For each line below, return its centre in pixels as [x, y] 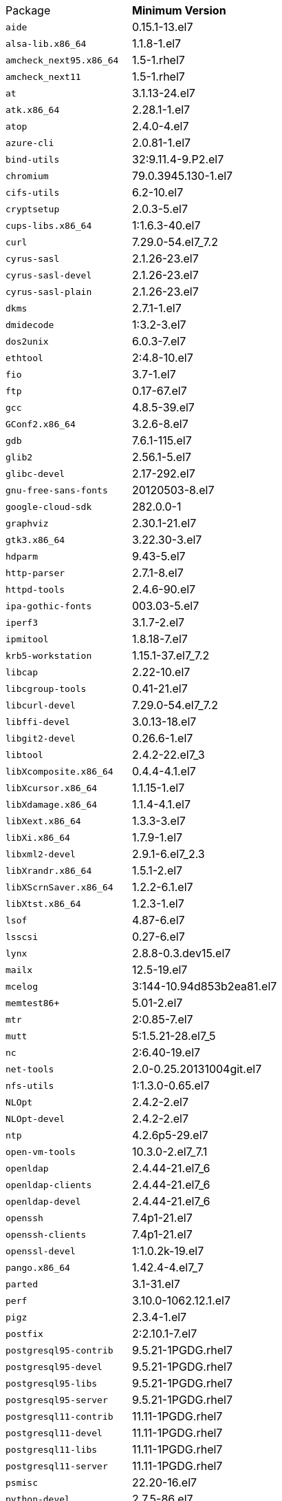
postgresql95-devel [54, 1367]
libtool [24, 755]
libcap [22, 672]
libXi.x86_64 [38, 837]
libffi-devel [38, 722]
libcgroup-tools [46, 688]
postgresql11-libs [52, 1449]
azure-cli [30, 143]
